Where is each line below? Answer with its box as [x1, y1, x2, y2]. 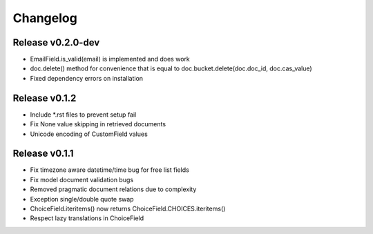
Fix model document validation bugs [30, 175, 134, 184]
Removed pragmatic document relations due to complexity [30, 185, 197, 193]
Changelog [12, 10, 77, 26]
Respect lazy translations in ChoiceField [30, 214, 144, 222]
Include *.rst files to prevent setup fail [30, 110, 137, 119]
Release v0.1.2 [12, 92, 77, 104]
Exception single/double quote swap [30, 195, 134, 203]
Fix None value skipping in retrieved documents [30, 120, 166, 128]
